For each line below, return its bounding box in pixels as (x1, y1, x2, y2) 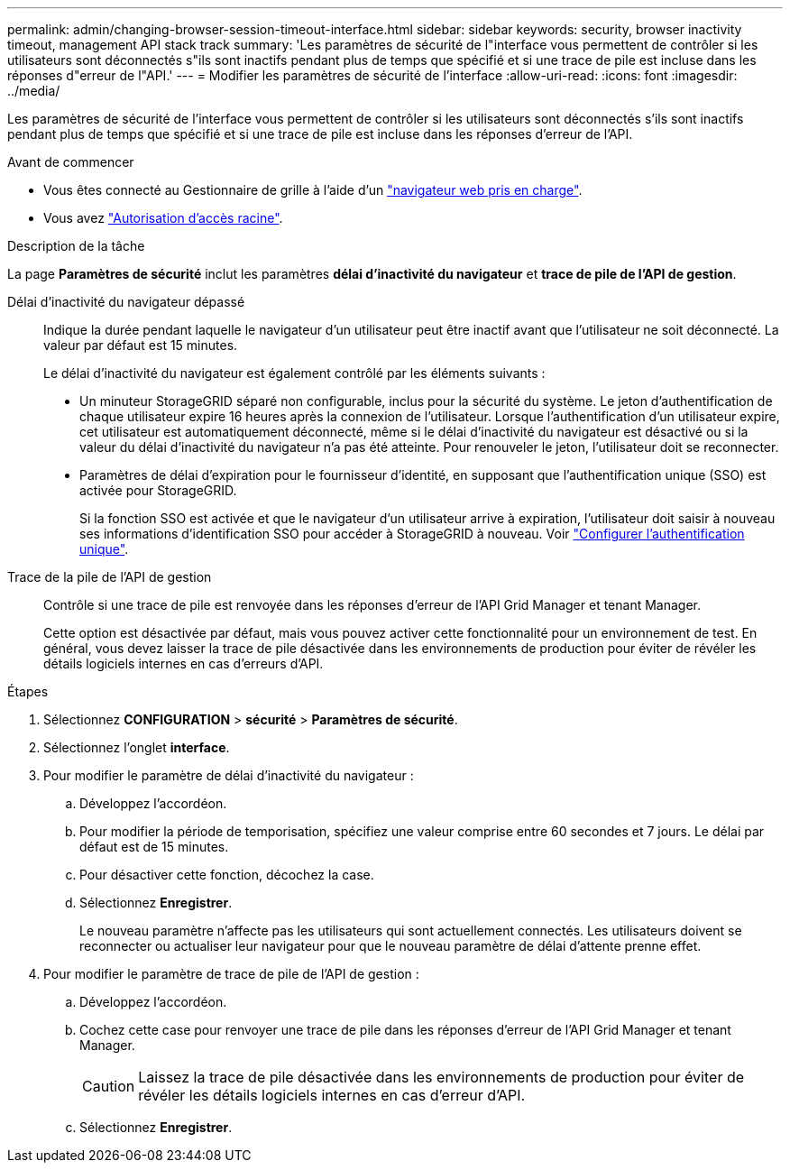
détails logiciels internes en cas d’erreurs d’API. (43, 656, 324, 671)
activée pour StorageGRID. (79, 483, 237, 498)
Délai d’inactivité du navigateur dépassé (7, 294, 245, 309)
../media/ (7, 83, 60, 98)
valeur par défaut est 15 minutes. (43, 337, 238, 353)
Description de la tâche (7, 238, 145, 253)
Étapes (7, 684, 49, 699)
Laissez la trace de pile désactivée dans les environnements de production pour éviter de (138, 1068, 745, 1086)
